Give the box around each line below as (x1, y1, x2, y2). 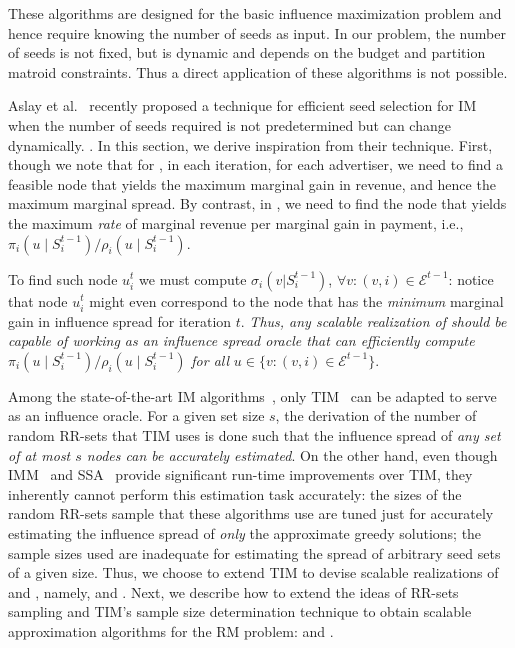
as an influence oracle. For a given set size (8, 405, 265, 426)
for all (191, 349, 230, 370)
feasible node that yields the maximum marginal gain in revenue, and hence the (8, 173, 496, 194)
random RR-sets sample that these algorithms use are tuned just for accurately (8, 503, 494, 524)
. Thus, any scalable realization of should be (240, 310, 507, 331)
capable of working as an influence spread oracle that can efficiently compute (8, 330, 475, 351)
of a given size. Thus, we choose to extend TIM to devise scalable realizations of (8, 562, 499, 583)
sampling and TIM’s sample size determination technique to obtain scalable (8, 601, 472, 622)
